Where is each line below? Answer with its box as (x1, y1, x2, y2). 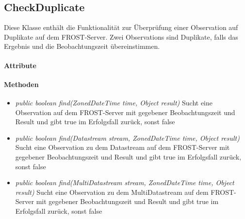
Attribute (4, 60, 36, 70)
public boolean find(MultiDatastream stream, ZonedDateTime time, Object (15, 177, 234, 188)
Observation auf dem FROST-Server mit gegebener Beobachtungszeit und (15, 107, 235, 117)
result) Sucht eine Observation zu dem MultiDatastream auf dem (15, 187, 209, 197)
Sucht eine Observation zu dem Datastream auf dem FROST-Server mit (15, 142, 230, 152)
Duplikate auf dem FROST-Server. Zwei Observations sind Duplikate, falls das (4, 31, 238, 42)
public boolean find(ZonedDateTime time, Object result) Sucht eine (15, 97, 213, 107)
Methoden (4, 79, 39, 89)
